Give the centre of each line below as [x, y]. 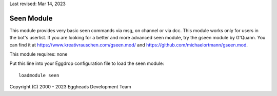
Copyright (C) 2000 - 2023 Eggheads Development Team [70, 87]
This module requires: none [38, 54]
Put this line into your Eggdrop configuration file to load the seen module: [87, 63]
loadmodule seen [39, 75]
